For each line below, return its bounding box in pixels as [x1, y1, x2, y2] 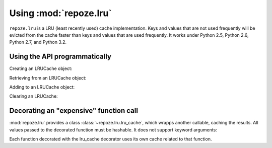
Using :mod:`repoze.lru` [9, 8, 112, 19]
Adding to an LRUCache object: [9, 84, 75, 90]
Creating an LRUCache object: [9, 65, 73, 71]
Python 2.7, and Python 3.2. [9, 39, 67, 45]
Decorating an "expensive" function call [9, 106, 139, 115]
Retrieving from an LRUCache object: [9, 75, 87, 81]
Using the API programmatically [9, 52, 112, 61]
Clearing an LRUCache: [9, 93, 58, 99]
